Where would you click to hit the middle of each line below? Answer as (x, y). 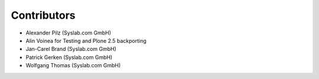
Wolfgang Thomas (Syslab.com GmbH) (73, 66)
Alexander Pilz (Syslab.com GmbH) (69, 33)
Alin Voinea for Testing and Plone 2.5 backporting (86, 40)
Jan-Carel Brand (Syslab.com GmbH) (71, 49)
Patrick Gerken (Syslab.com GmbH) (69, 57)
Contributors (43, 15)
